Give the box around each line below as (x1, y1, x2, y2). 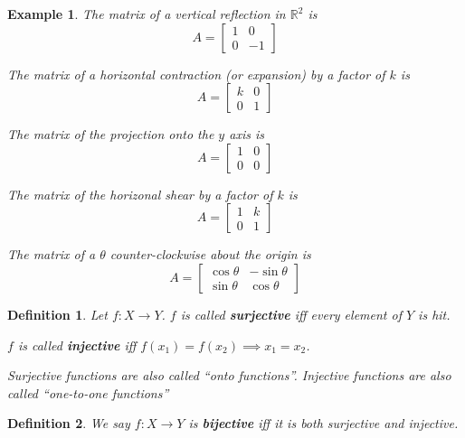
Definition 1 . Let (7, 304, 108, 323)
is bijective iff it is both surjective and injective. (188, 414, 459, 433)
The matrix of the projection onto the (7, 125, 214, 144)
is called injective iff (17, 335, 137, 354)
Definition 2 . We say (7, 414, 130, 433)
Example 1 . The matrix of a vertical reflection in (7, 5, 286, 23)
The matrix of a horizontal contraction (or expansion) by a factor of (7, 64, 385, 83)
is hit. (418, 304, 451, 323)
